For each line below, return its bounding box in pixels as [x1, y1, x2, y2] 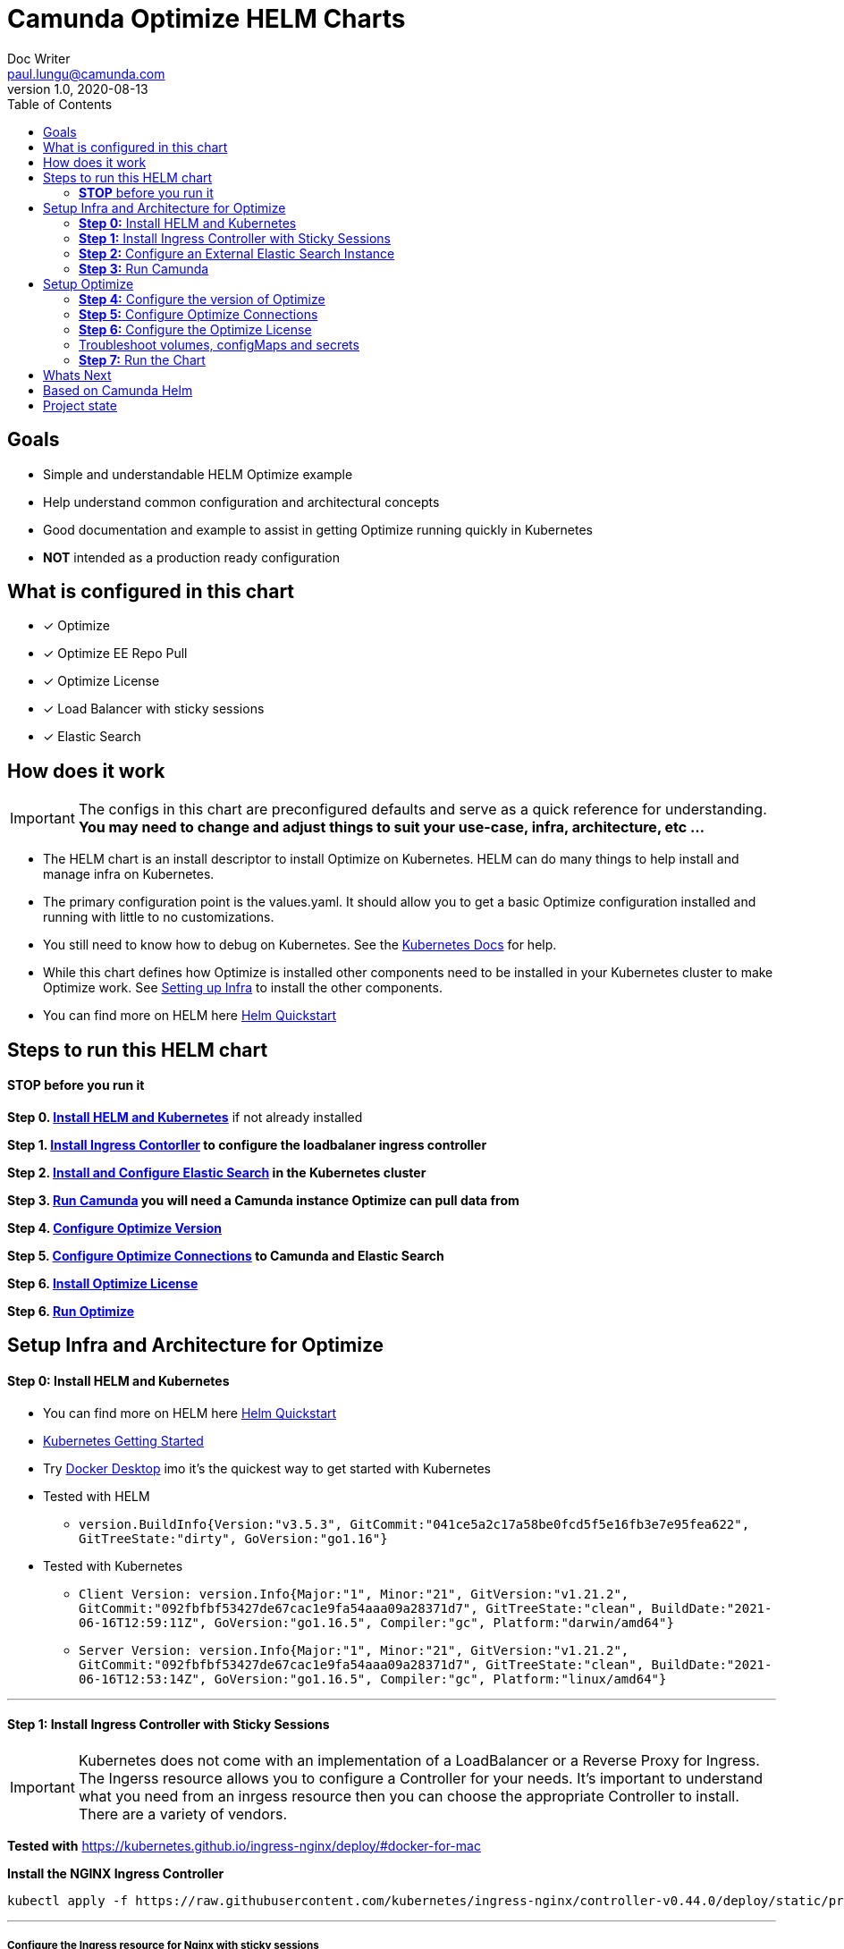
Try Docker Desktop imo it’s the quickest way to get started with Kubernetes [43, 1460, 491, 1476]
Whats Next [43, 367, 112, 383]
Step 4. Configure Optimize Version [7, 1219, 222, 1236]
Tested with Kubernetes [43, 1557, 183, 1574]
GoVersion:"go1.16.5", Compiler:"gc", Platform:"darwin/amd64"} [214, 1615, 674, 1630]
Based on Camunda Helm [43, 382, 193, 398]
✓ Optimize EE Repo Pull [43, 645, 188, 662]
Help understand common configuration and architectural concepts [43, 494, 440, 510]
